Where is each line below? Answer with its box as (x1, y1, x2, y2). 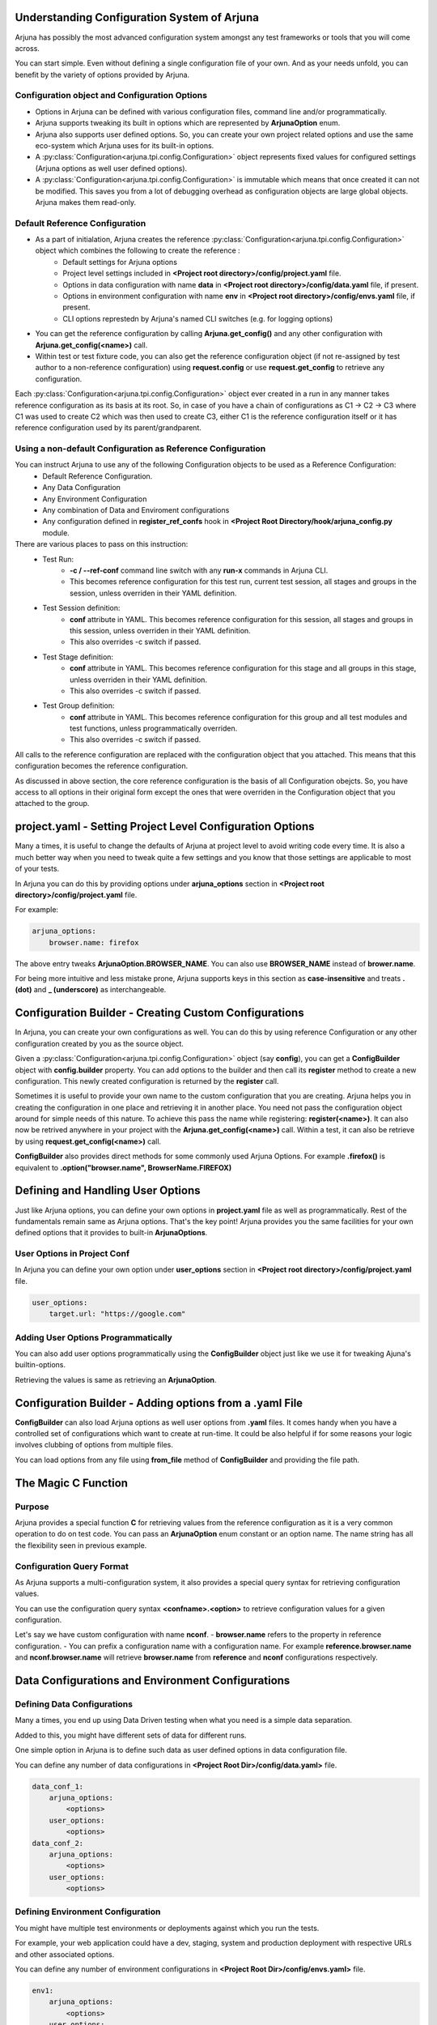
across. (15, 43, 40, 53)
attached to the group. (15, 799, 90, 808)
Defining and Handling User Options (15, 1183, 202, 1198)
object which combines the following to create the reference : (35, 245, 240, 255)
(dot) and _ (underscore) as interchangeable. (15, 985, 167, 995)
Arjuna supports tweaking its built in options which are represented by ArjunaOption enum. (35, 118, 341, 128)
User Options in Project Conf (15, 1248, 129, 1260)
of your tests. (15, 863, 60, 874)
